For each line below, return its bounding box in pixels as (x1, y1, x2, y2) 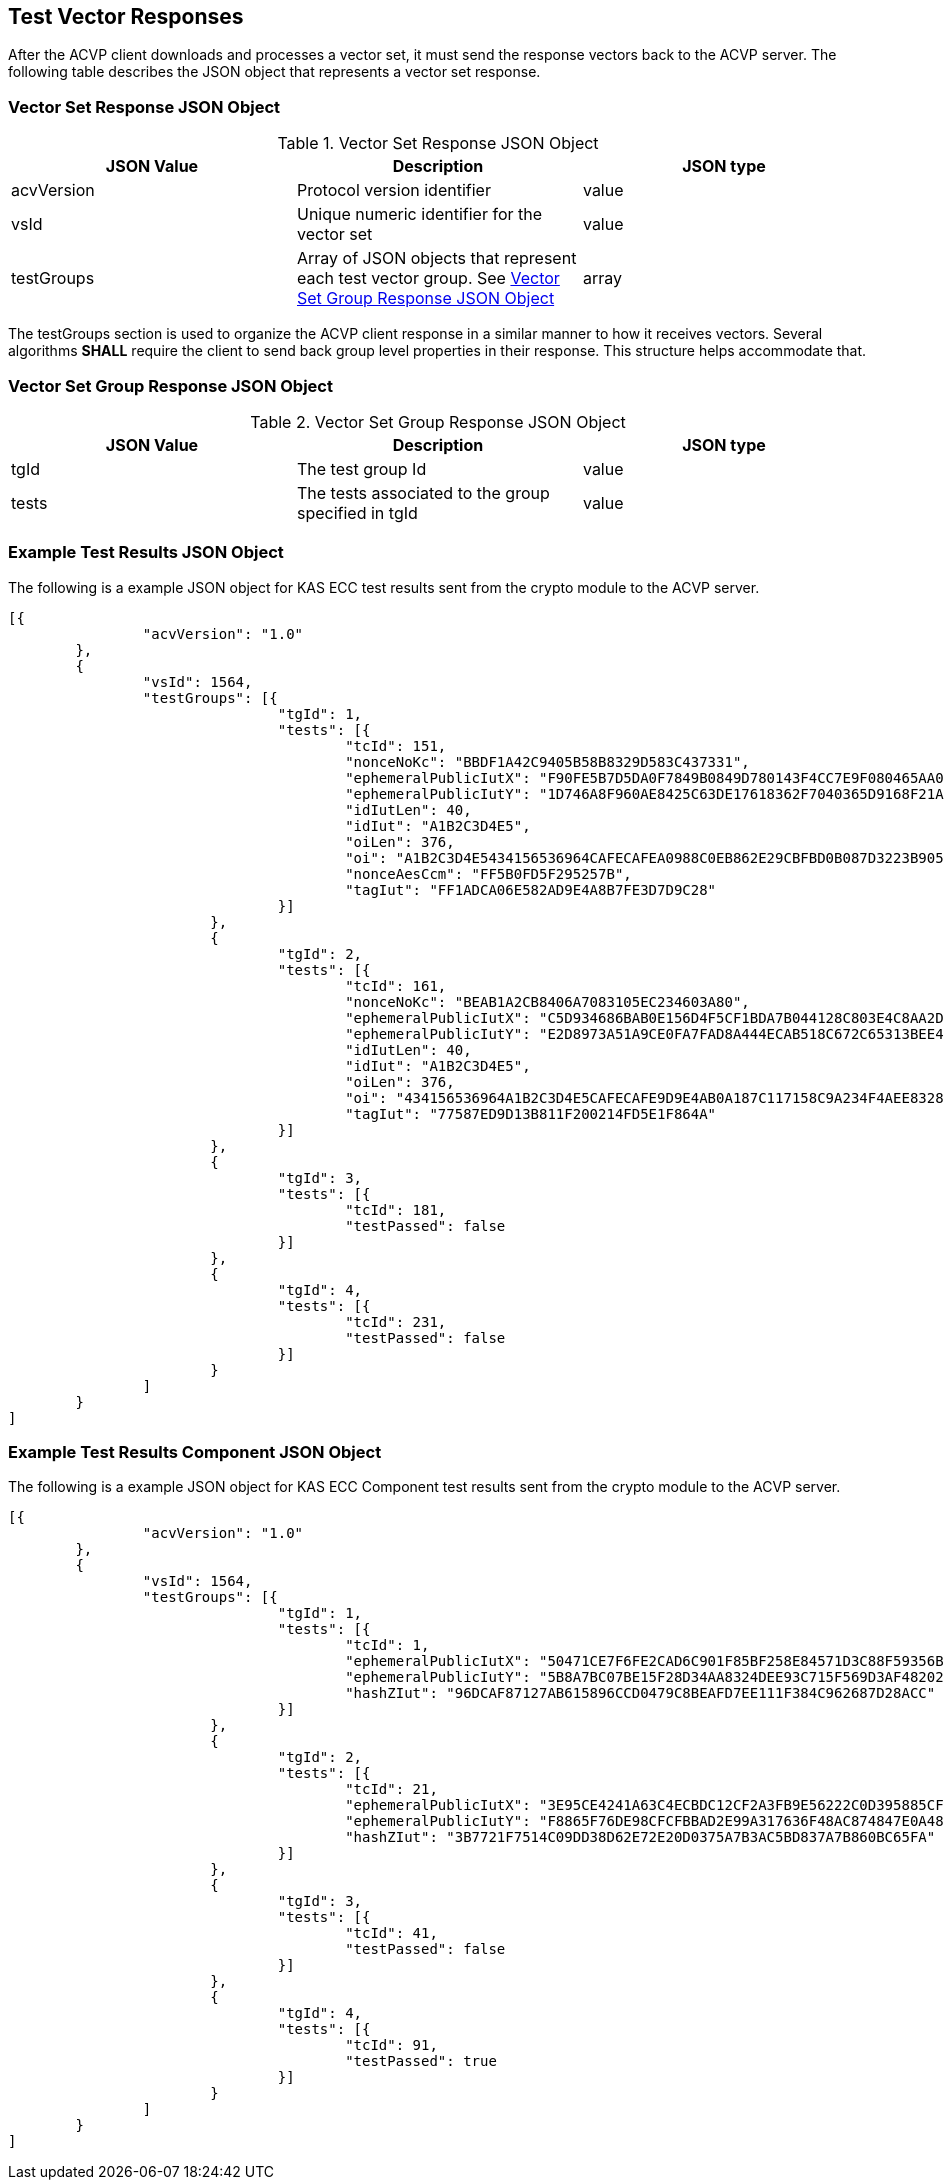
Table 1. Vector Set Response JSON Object (277, 133, 599, 154)
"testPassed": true (345, 2053, 497, 2070)
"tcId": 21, (345, 1781, 438, 1798)
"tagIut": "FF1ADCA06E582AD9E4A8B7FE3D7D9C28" (345, 881, 717, 898)
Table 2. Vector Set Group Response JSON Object (250, 411, 626, 432)
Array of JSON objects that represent (296, 248, 577, 269)
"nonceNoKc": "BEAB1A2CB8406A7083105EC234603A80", (345, 993, 750, 1010)
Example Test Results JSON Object (8, 542, 284, 563)
